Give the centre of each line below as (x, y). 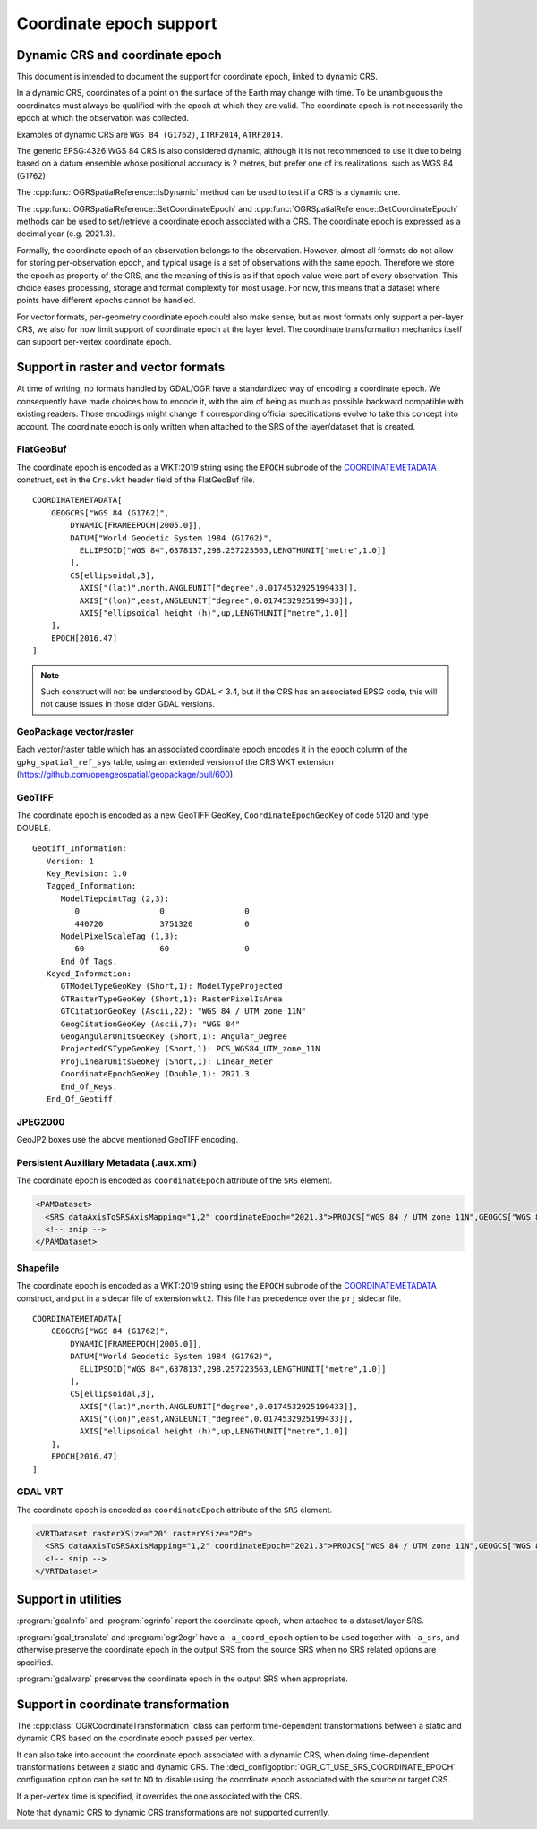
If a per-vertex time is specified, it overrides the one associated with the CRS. (159, 1796)
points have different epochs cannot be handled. (106, 301)
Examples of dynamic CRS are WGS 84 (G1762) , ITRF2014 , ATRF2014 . (150, 134)
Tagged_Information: (91, 886)
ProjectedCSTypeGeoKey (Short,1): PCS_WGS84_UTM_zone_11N (191, 1049)
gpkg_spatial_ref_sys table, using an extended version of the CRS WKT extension (175, 761)
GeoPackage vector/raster (75, 732)
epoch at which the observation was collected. (103, 118)
